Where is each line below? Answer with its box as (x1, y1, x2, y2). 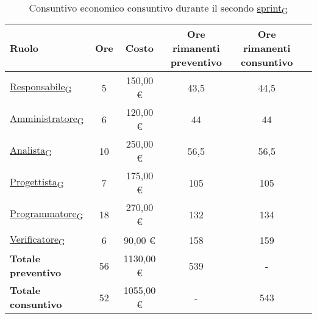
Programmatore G (10, 206, 84, 223)
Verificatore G (10, 232, 65, 248)
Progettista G (10, 174, 64, 191)
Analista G (10, 143, 52, 159)
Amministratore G (10, 111, 84, 127)
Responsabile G (10, 79, 72, 96)
